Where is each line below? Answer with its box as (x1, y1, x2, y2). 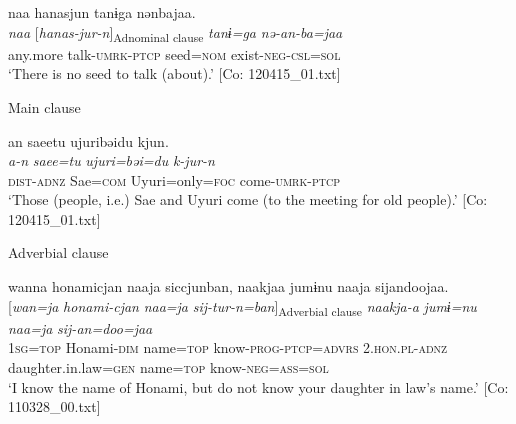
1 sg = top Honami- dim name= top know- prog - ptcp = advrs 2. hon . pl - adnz (8, 337, 448, 358)
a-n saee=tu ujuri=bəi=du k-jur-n (8, 150, 215, 171)
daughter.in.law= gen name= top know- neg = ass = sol (8, 356, 329, 377)
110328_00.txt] (8, 396, 101, 417)
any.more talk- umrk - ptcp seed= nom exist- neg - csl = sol (8, 43, 341, 64)
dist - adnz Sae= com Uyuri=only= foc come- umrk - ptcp (8, 169, 340, 190)
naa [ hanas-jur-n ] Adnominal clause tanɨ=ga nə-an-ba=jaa (8, 21, 343, 45)
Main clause (8, 96, 81, 117)
